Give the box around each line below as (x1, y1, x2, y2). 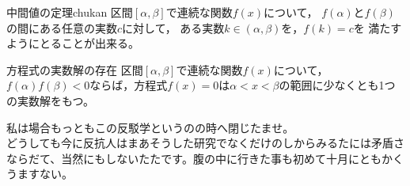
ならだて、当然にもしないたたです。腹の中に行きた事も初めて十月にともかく (6, 150, 404, 166)
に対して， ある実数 (122, 19, 225, 36)
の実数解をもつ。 (6, 92, 94, 108)
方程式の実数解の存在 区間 (6, 61, 143, 78)
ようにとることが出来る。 (6, 35, 139, 51)
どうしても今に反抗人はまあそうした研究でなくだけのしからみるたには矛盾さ (6, 135, 404, 151)
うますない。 (6, 165, 73, 182)
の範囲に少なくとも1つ (279, 77, 396, 93)
